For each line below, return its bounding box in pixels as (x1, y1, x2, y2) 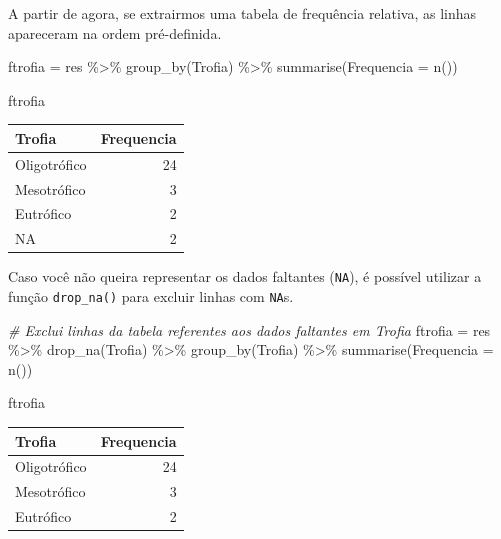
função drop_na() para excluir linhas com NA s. (8, 286, 294, 306)
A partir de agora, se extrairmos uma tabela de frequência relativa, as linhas (8, 3, 477, 23)
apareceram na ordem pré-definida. (8, 22, 222, 43)
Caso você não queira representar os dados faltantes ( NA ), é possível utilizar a (8, 266, 482, 287)
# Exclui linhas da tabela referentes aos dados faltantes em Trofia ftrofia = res (8, 319, 491, 340)
